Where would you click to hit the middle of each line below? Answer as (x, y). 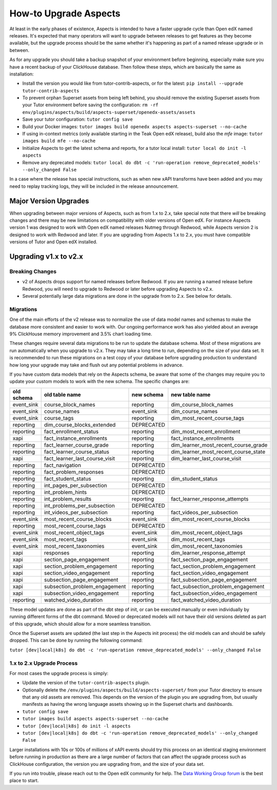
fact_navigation (63, 465)
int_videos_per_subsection (76, 512)
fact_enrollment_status (71, 431)
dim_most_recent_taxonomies (207, 546)
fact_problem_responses (74, 472)
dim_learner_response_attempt (208, 553)
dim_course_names (194, 411)
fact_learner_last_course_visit (80, 458)
